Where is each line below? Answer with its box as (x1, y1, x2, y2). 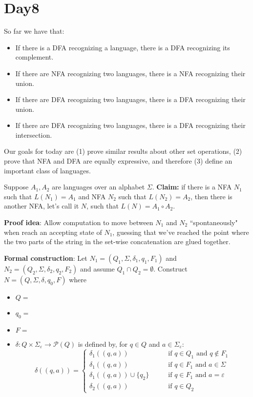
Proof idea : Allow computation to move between (4, 217, 153, 228)
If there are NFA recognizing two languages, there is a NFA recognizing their (15, 68, 246, 78)
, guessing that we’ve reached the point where (112, 227, 249, 237)
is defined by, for (78, 338, 128, 349)
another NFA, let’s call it (4, 201, 79, 211)
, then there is (190, 191, 232, 201)
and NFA (78, 191, 106, 201)
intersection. (15, 129, 52, 140)
